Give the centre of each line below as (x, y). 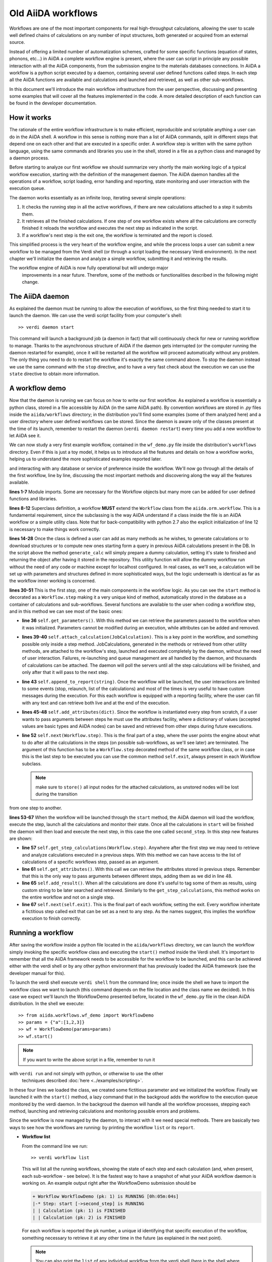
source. (17, 42)
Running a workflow (42, 933)
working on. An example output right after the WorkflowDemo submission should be (109, 1183)
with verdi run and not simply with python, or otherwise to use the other (86, 1074)
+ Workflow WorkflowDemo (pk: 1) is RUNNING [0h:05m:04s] (106, 1197)
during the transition (56, 794)
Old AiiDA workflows (53, 13)
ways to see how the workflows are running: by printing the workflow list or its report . (102, 1127)
